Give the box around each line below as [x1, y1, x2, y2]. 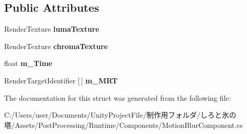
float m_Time [4, 58, 52, 69]
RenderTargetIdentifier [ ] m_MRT [4, 75, 118, 85]
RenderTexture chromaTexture [4, 40, 108, 51]
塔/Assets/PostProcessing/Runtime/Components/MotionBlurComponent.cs [4, 119, 243, 130]
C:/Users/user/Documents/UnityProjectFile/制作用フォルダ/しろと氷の [4, 109, 236, 120]
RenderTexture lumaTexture [4, 24, 99, 34]
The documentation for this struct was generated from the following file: [4, 92, 231, 103]
